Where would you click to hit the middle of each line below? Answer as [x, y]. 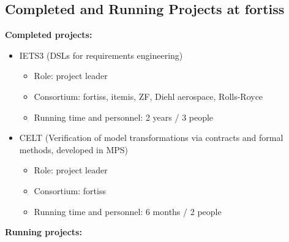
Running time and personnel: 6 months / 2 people [128, 211]
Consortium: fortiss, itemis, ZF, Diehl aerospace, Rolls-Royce [148, 96]
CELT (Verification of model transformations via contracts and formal [151, 138]
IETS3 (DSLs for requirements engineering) [101, 55]
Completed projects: [49, 35]
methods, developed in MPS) [74, 149]
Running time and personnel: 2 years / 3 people [124, 117]
